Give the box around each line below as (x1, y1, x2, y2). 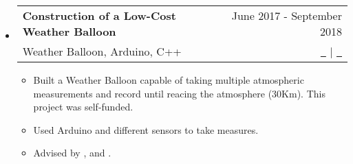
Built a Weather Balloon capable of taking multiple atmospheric (33, 73, 304, 86)
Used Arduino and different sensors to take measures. (33, 122, 259, 137)
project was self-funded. (33, 99, 133, 114)
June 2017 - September (231, 8, 342, 23)
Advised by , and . (33, 145, 111, 160)
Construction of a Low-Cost (22, 8, 176, 23)
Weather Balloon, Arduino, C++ (22, 43, 182, 59)
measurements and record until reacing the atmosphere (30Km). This (33, 86, 325, 100)
